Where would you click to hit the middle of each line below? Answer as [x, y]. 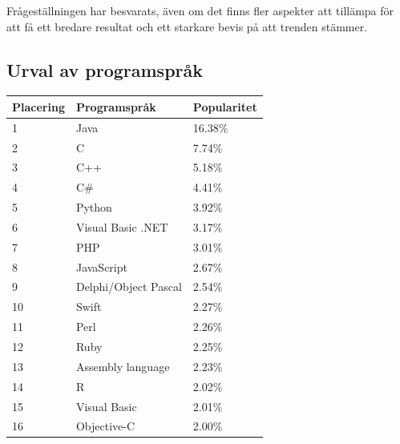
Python [94, 207]
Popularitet [225, 106]
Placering [38, 106]
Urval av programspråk [105, 69]
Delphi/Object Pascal [129, 287]
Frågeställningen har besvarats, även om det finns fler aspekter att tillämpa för [200, 10]
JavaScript [101, 266]
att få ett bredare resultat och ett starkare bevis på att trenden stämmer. [187, 26]
